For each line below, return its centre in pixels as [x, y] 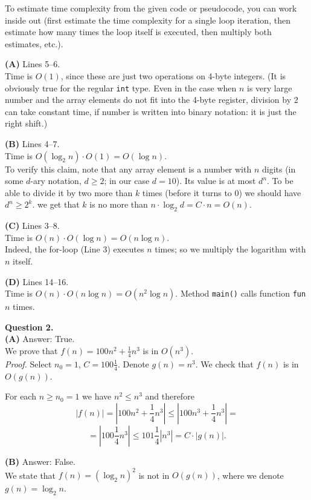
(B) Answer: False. [40, 461]
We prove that [31, 350]
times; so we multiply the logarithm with [230, 249]
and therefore [170, 396]
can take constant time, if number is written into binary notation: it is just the [151, 111]
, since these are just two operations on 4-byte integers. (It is [173, 75]
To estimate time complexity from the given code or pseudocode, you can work [151, 8]
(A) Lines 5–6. [33, 64]
